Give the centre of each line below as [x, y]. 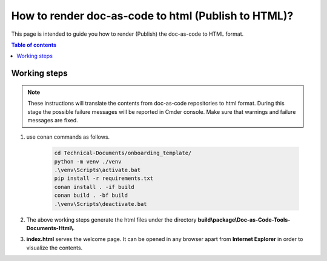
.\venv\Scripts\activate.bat [97, 170]
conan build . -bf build [91, 196]
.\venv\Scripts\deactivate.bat [101, 204]
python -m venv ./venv [88, 161]
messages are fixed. [53, 120]
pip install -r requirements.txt [104, 178]
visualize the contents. [54, 248]
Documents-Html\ [50, 228]
